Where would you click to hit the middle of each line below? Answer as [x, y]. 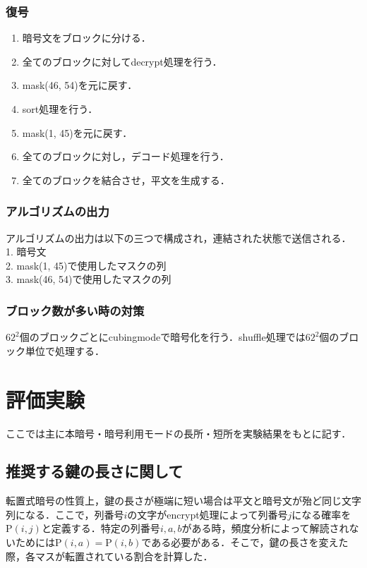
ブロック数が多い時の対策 [75, 310]
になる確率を [321, 514]
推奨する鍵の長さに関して [95, 471]
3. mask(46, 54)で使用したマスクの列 [89, 279]
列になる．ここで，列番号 [65, 514]
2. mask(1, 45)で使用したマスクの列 [86, 265]
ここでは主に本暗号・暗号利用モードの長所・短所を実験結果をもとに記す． [179, 433]
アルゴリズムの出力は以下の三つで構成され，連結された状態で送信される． [179, 237]
